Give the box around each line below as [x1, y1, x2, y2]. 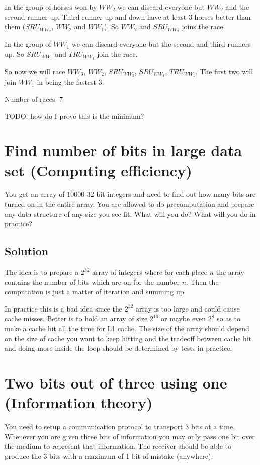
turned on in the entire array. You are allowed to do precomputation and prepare [5, 199, 254, 209]
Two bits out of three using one [5, 372, 227, 393]
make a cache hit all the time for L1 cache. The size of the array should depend [5, 323, 249, 333]
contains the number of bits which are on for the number [5, 276, 180, 287]
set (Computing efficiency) [5, 160, 192, 180]
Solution [5, 243, 49, 259]
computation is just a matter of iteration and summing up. [5, 286, 186, 297]
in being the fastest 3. [37, 76, 104, 87]
